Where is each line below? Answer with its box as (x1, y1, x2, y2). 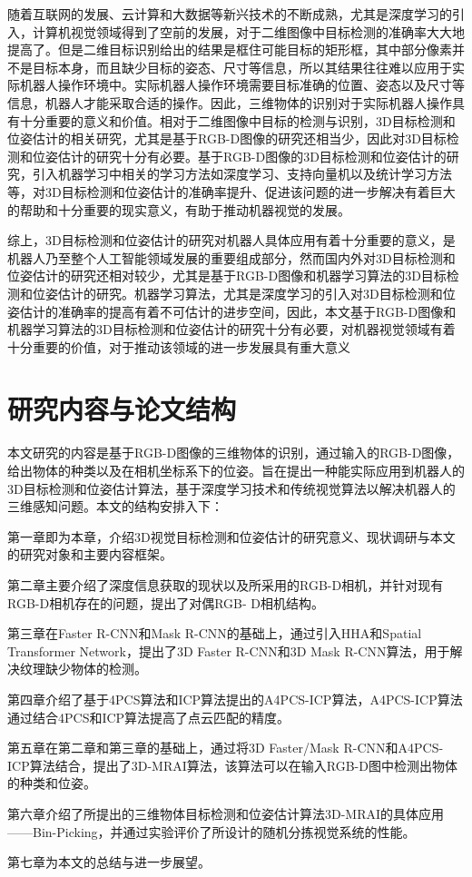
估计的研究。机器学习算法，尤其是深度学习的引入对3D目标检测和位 (57, 283, 456, 302)
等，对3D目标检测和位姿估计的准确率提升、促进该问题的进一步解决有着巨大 (7, 182, 456, 201)
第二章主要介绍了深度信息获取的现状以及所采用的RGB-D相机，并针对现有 (7, 575, 444, 594)
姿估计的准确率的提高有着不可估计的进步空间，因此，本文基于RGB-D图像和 (7, 301, 457, 320)
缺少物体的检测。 (44, 659, 147, 678)
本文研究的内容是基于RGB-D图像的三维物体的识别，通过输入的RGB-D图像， (7, 443, 460, 462)
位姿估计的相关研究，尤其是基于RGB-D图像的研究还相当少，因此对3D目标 (7, 129, 447, 148)
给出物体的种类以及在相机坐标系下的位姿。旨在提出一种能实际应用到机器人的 (7, 461, 465, 479)
